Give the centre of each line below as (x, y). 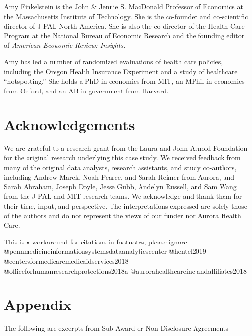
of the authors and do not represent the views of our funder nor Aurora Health (123, 215)
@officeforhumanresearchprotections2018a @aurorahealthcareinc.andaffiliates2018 (126, 270)
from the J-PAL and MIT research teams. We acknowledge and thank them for (123, 196)
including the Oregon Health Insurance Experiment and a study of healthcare (121, 71)
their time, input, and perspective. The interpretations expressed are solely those (126, 206)
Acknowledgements (70, 124)
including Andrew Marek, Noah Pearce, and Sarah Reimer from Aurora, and (119, 177)
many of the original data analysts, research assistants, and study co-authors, (120, 167)
